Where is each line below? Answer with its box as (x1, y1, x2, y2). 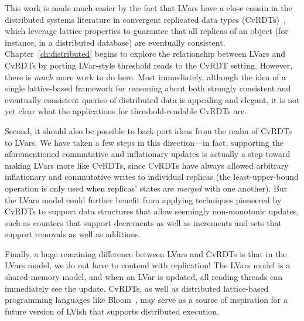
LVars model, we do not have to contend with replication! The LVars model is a (5, 259, 291, 271)
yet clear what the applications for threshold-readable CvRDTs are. (5, 105, 247, 117)
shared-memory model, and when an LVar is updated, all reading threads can (5, 271, 282, 283)
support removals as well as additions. (5, 228, 141, 240)
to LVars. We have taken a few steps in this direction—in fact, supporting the (5, 136, 283, 148)
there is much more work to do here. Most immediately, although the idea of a (5, 70, 286, 83)
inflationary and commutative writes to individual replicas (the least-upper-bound (5, 170, 299, 183)
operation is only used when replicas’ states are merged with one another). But (5, 182, 288, 194)
